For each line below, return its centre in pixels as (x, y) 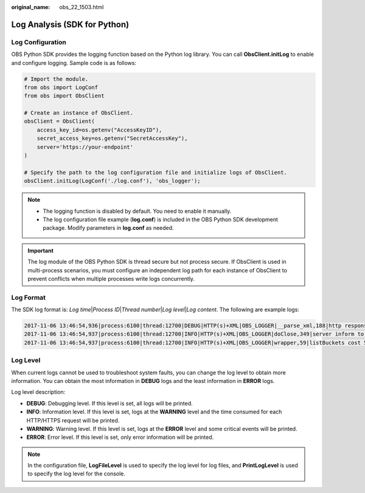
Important (41, 250)
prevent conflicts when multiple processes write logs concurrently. (111, 278)
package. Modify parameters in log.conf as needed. (108, 228)
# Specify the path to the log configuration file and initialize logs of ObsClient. (155, 172)
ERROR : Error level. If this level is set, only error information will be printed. (120, 437)
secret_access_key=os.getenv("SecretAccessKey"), (112, 139)
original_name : (31, 7)
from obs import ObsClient (64, 96)
